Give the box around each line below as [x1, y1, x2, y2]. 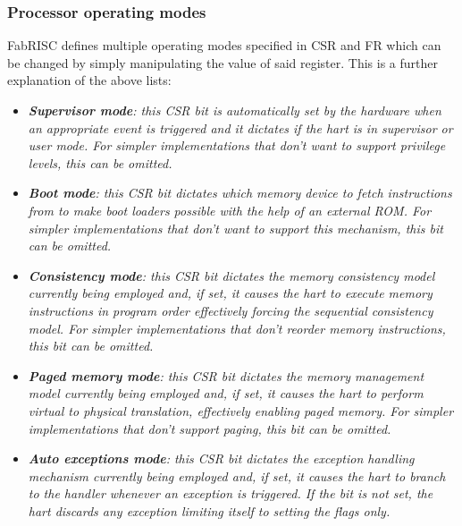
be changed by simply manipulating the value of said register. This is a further [7, 53, 439, 72]
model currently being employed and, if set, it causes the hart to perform [28, 384, 424, 403]
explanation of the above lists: [7, 71, 172, 89]
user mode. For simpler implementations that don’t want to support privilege [28, 136, 446, 155]
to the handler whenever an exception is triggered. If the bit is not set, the [28, 484, 433, 503]
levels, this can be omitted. [28, 153, 172, 172]
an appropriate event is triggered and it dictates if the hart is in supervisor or [28, 118, 453, 137]
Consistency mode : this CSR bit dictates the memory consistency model [28, 266, 435, 284]
